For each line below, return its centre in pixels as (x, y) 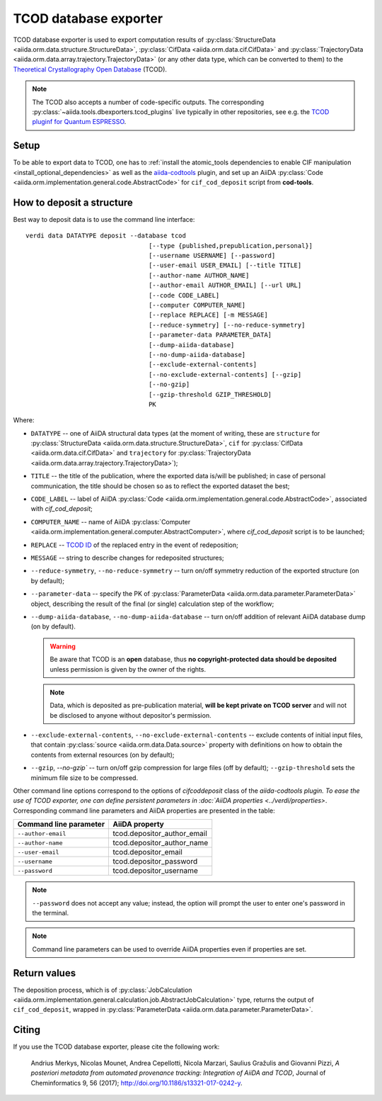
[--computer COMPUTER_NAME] (197, 305)
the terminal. (51, 913)
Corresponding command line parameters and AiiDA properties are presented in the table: (144, 811)
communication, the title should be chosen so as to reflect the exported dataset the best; (160, 486)
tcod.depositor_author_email (160, 834)
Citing (27, 1030)
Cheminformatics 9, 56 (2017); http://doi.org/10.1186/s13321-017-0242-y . (137, 1083)
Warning (63, 646)
